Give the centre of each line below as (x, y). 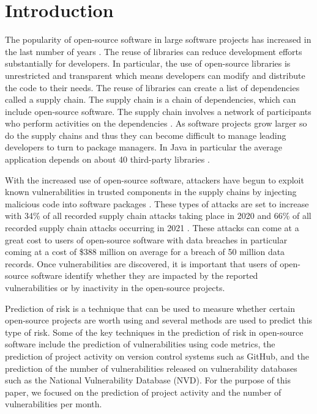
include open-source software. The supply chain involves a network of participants (158, 111)
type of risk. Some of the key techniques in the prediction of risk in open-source (154, 332)
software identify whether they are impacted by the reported (144, 275)
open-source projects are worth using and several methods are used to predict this (159, 320)
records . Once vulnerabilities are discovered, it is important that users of (141, 263)
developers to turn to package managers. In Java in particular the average (144, 147)
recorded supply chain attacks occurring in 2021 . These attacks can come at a (152, 228)
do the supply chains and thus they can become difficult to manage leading (146, 135)
